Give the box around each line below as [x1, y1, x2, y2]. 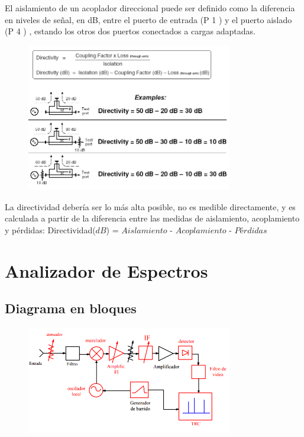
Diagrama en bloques [5, 299, 137, 317]
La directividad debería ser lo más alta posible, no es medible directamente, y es [5, 200, 296, 213]
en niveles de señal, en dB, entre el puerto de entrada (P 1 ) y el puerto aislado [5, 13, 292, 25]
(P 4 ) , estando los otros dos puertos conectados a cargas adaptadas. [5, 25, 256, 37]
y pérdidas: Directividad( [5, 223, 96, 236]
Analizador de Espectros [5, 258, 208, 282]
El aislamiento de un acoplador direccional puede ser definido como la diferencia [5, 2, 295, 14]
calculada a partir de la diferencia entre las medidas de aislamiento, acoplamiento [5, 212, 300, 224]
